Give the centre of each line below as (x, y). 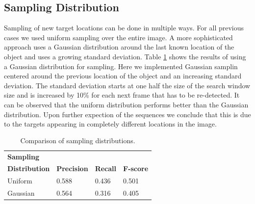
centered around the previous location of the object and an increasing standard (123, 76)
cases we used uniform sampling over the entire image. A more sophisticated (118, 37)
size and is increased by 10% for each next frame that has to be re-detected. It (122, 95)
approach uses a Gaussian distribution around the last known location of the (119, 47)
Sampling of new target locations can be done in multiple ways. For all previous (124, 28)
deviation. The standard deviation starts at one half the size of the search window (127, 85)
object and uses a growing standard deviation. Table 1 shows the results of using (125, 56)
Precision (72, 168)
